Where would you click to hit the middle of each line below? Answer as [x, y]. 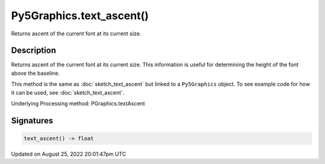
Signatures [32, 121]
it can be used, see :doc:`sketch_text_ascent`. [68, 92]
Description [34, 51]
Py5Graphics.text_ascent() [80, 16]
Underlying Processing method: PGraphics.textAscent [78, 104]
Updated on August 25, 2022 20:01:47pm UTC [69, 154]
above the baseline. [36, 73]
